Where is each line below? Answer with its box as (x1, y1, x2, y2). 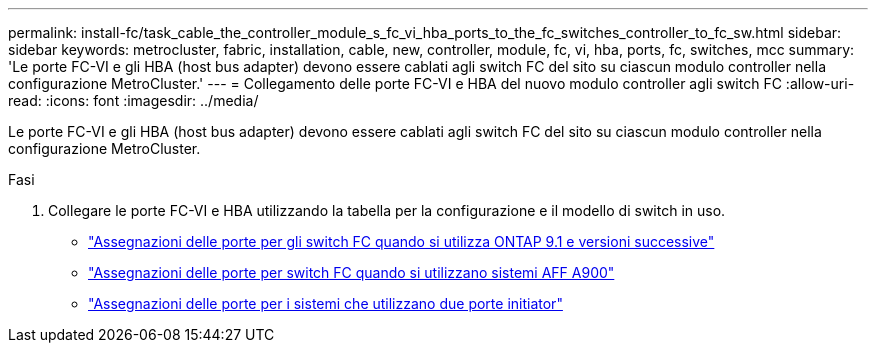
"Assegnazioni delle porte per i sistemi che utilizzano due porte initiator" (88, 295, 563, 312)
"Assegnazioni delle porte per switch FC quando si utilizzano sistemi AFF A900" (88, 264, 615, 281)
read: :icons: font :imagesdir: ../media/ (8, 92, 259, 109)
